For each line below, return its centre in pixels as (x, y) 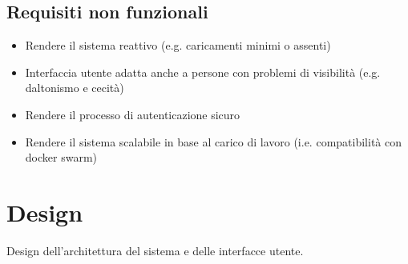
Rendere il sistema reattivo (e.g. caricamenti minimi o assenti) (178, 45)
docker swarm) (61, 157)
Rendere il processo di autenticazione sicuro (133, 114)
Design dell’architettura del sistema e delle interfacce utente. (155, 250)
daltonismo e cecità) (75, 88)
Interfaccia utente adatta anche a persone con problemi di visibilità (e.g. (203, 72)
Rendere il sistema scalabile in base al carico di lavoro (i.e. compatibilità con (213, 141)
